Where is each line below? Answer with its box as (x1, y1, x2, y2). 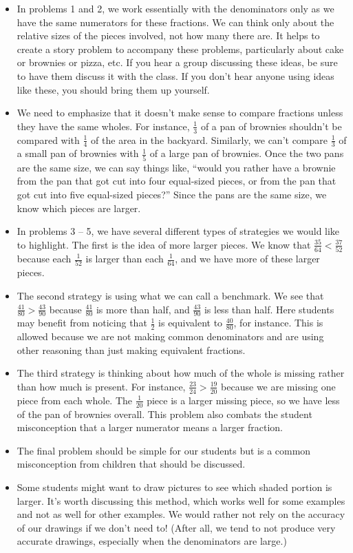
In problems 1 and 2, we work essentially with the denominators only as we (17, 1, 334, 15)
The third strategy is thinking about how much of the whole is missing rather (17, 366, 345, 380)
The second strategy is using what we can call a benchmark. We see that (17, 288, 324, 302)
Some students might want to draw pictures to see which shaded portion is (17, 479, 332, 494)
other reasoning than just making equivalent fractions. (17, 342, 246, 357)
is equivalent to (158, 315, 223, 330)
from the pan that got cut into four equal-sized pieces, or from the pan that (17, 174, 336, 188)
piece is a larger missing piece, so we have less (147, 393, 340, 407)
